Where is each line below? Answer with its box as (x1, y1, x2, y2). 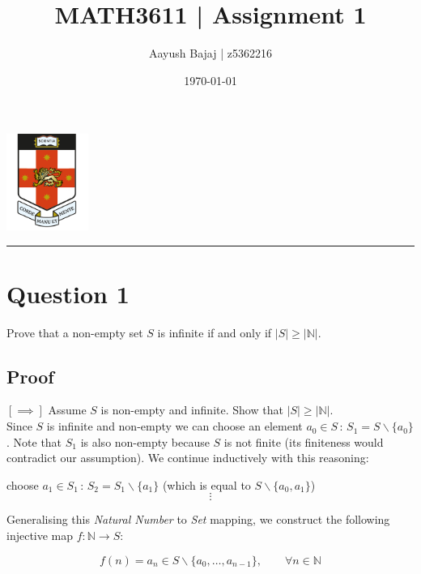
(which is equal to (162, 476, 251, 493)
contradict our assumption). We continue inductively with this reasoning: (6, 449, 369, 466)
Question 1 (6, 276, 130, 310)
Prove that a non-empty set (6, 323, 143, 341)
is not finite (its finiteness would (223, 433, 384, 450)
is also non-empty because (80, 433, 210, 450)
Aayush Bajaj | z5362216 (149, 45, 272, 62)
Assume (48, 401, 87, 418)
